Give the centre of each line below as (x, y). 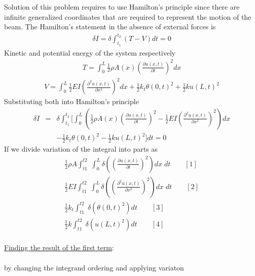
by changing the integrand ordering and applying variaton (94, 267)
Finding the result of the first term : (59, 247)
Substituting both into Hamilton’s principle (71, 101)
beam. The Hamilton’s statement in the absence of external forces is (110, 27)
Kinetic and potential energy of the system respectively (90, 52)
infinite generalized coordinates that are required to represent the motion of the (128, 16)
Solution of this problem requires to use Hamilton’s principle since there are (122, 7)
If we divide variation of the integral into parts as (81, 149)
